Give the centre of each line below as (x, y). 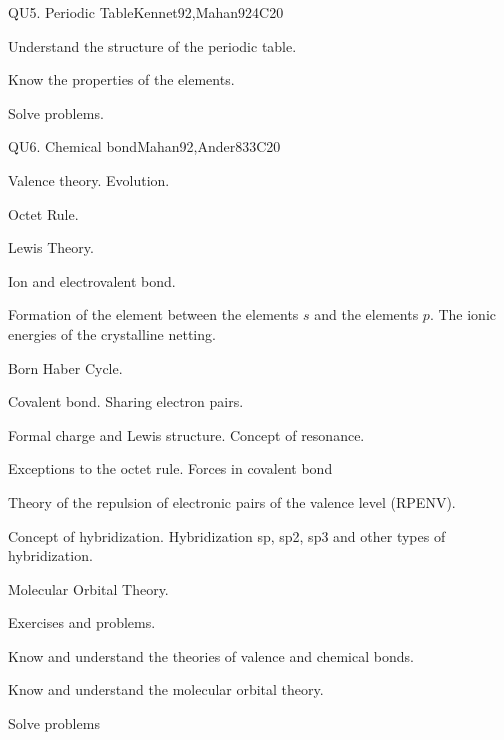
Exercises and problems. (82, 622)
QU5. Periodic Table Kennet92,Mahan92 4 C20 (146, 12)
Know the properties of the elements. (121, 79)
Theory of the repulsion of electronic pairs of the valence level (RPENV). (232, 501)
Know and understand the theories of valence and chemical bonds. (211, 655)
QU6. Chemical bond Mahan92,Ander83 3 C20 (144, 146)
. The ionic (462, 314)
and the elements (366, 314)
